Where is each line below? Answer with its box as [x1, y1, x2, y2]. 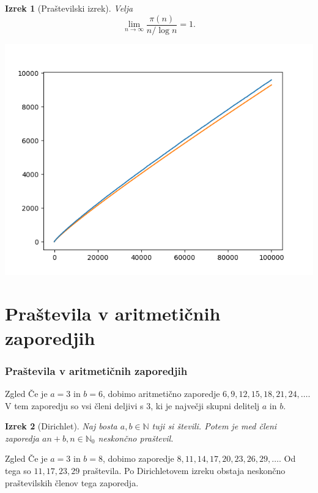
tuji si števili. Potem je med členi [152, 420, 277, 432]
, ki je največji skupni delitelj [150, 399, 260, 412]
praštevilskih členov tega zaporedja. [5, 476, 139, 489]
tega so [5, 464, 31, 476]
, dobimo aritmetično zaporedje [103, 387, 220, 400]
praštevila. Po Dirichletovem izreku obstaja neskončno [82, 464, 286, 476]
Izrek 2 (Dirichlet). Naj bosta [5, 420, 117, 432]
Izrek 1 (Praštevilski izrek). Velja [5, 2, 133, 14]
